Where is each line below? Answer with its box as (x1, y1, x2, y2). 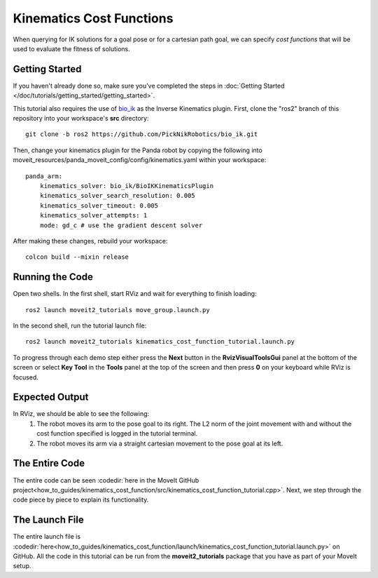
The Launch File (13, 514, 84, 526)
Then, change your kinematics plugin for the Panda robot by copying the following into (13, 146, 262, 154)
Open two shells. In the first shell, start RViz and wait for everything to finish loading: (13, 290, 257, 298)
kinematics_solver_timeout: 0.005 (39, 201, 159, 210)
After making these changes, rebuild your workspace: (13, 236, 168, 245)
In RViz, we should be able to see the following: (13, 410, 150, 418)
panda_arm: (25, 172, 63, 180)
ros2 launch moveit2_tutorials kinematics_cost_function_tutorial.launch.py (25, 337, 295, 346)
